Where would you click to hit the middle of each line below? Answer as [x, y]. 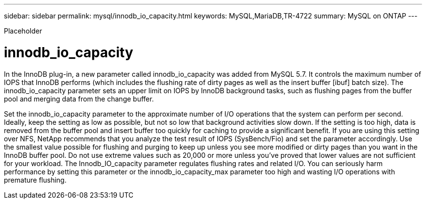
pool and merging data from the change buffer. [79, 99]
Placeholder [23, 31]
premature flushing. [35, 180]
